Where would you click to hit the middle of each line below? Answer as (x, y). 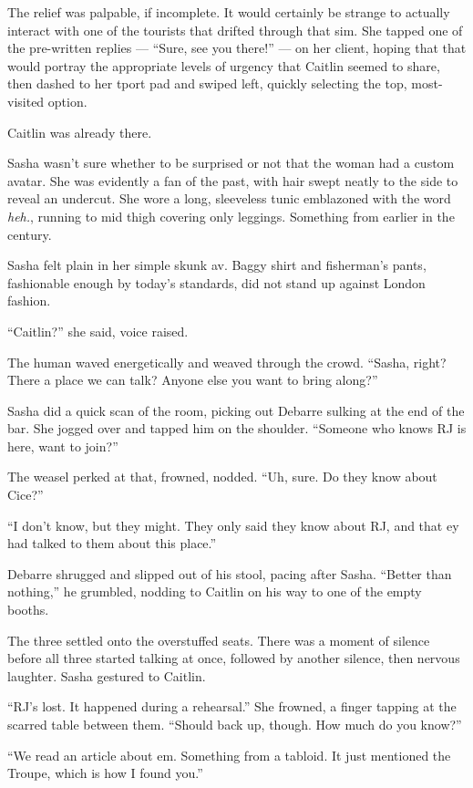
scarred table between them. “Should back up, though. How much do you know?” (235, 724)
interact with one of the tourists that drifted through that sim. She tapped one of (235, 30)
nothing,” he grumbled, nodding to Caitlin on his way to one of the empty (215, 591)
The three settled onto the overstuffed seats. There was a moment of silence (219, 640)
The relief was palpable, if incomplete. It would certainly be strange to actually (229, 12)
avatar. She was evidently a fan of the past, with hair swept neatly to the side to (233, 180)
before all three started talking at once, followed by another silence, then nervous (234, 658)
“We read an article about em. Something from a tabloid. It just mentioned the (229, 755)
